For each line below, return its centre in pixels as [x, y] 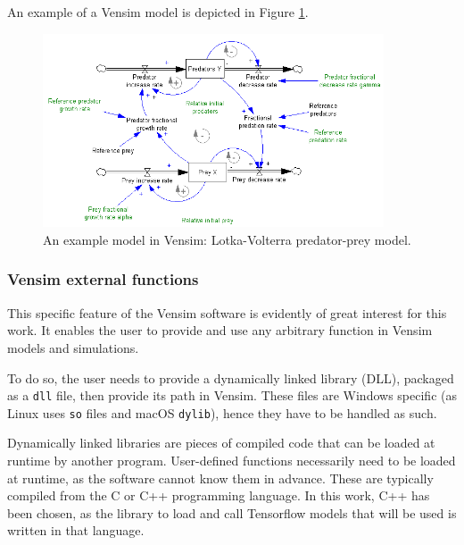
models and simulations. [73, 347]
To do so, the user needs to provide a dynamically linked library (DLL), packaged [231, 377]
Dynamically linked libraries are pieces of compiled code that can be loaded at [221, 443]
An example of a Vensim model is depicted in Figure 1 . [158, 12]
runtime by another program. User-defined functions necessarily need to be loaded [232, 461]
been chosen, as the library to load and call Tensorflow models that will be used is [232, 512]
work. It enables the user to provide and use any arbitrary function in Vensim [220, 330]
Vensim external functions [103, 279]
